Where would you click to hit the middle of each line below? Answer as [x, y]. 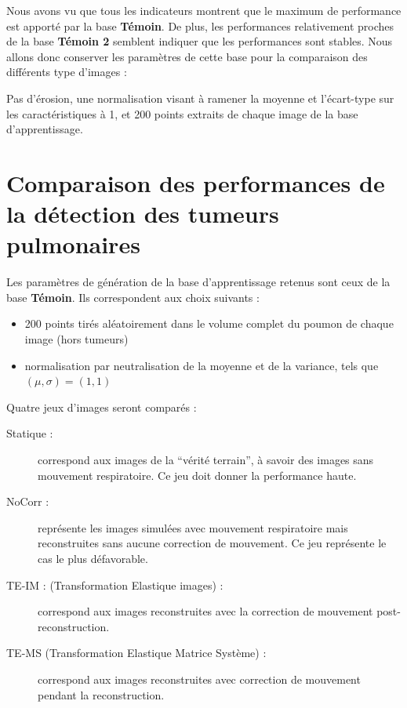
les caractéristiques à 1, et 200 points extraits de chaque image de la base [182, 113]
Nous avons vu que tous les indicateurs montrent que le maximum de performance [204, 10]
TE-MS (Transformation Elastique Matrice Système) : [136, 653]
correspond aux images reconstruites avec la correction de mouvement [205, 611]
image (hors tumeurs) [76, 339]
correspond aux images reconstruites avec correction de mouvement [199, 679]
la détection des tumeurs [143, 214]
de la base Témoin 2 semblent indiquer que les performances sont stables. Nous [200, 41]
